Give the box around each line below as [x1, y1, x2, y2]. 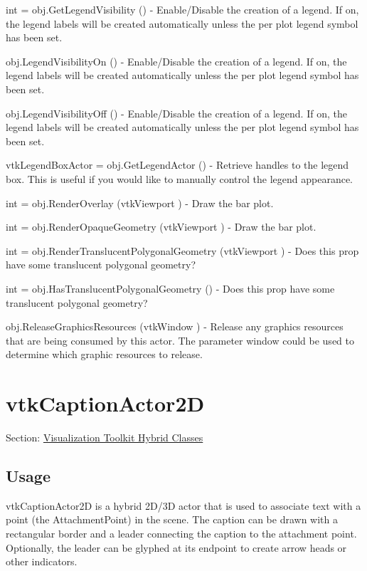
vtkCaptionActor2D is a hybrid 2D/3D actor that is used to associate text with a [6, 498, 361, 513]
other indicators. [6, 554, 78, 569]
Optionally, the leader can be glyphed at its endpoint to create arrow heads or [6, 540, 347, 555]
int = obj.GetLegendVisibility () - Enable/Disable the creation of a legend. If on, [6, 2, 359, 16]
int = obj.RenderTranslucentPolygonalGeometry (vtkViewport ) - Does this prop [6, 243, 359, 258]
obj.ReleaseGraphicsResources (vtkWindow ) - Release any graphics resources [6, 319, 344, 334]
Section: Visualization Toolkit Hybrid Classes [6, 430, 203, 444]
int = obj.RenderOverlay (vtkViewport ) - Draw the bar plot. [6, 195, 274, 210]
